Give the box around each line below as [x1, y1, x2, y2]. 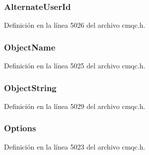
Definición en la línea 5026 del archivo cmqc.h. [4, 20, 146, 30]
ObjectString [4, 81, 57, 94]
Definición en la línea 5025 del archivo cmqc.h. [4, 60, 146, 71]
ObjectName [4, 41, 56, 53]
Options [4, 122, 36, 134]
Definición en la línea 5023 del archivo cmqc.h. [4, 141, 146, 152]
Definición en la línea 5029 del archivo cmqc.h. [4, 101, 146, 111]
